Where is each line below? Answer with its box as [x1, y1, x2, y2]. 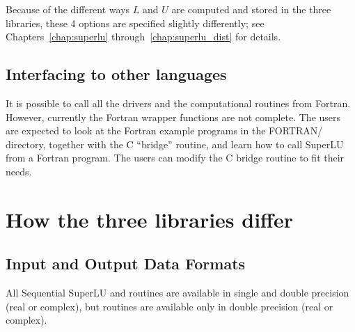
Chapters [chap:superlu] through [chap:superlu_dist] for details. [6, 29, 281, 44]
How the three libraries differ [6, 205, 293, 233]
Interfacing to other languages [6, 63, 227, 85]
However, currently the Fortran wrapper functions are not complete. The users [6, 109, 341, 124]
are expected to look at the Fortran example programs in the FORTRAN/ [6, 123, 323, 138]
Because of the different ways [6, 2, 130, 16]
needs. [6, 164, 32, 178]
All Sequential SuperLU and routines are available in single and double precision [6, 285, 349, 300]
